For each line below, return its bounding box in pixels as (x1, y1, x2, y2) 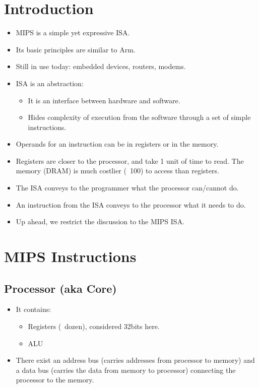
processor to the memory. (16, 374, 94, 385)
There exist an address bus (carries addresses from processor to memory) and (16, 355, 255, 365)
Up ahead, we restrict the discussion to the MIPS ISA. (16, 216, 185, 227)
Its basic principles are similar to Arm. (16, 44, 136, 54)
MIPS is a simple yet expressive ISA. (16, 27, 130, 38)
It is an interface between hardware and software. (28, 95, 180, 105)
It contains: (16, 304, 51, 314)
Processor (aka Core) (4, 280, 117, 296)
